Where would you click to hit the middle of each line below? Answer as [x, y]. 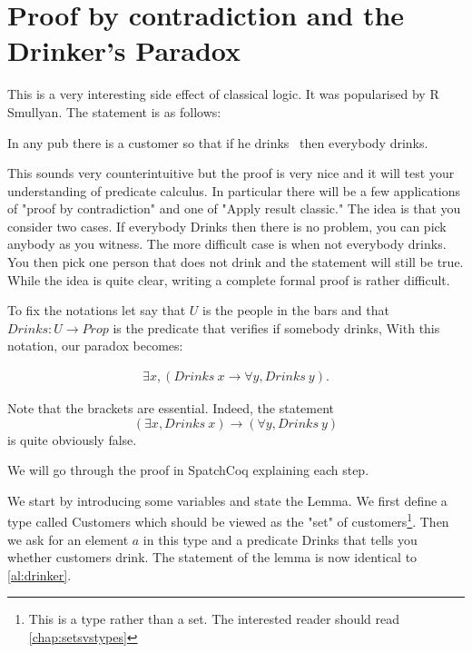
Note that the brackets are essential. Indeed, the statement [171, 408]
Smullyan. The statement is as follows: [114, 111]
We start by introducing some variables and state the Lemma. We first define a [227, 500]
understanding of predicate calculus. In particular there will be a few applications [234, 190]
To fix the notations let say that [97, 310]
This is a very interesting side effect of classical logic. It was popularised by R [223, 94]
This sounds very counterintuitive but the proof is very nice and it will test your [231, 173]
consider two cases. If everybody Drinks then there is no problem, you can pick [227, 226]
